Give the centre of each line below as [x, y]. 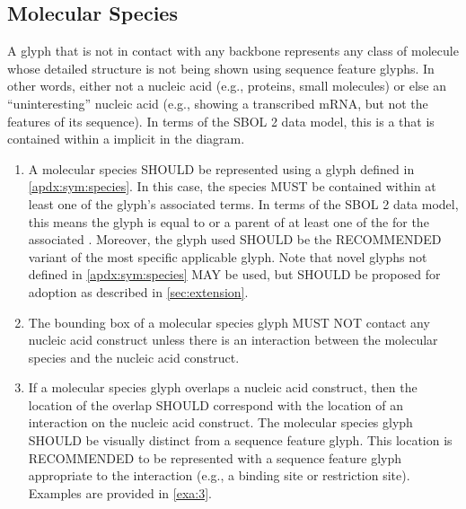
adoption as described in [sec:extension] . [138, 291]
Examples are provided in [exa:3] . [120, 492]
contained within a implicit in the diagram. [126, 139]
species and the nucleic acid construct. [134, 357]
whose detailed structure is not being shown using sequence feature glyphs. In [221, 68]
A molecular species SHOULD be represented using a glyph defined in [221, 168]
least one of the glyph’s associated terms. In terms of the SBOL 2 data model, [243, 203]
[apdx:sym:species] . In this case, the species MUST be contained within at [232, 186]
